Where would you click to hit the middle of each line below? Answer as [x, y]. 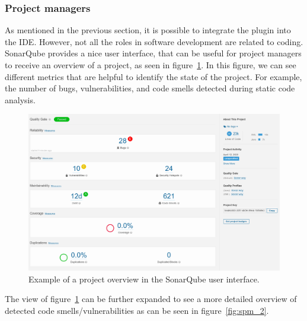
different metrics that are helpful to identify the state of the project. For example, [153, 76]
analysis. [20, 99]
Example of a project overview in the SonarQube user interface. [144, 279]
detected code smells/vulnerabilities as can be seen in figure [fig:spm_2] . [137, 310]
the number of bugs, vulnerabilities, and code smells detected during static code [150, 88]
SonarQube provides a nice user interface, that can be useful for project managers [153, 53]
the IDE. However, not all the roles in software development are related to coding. [154, 41]
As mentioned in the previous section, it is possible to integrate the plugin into [148, 30]
